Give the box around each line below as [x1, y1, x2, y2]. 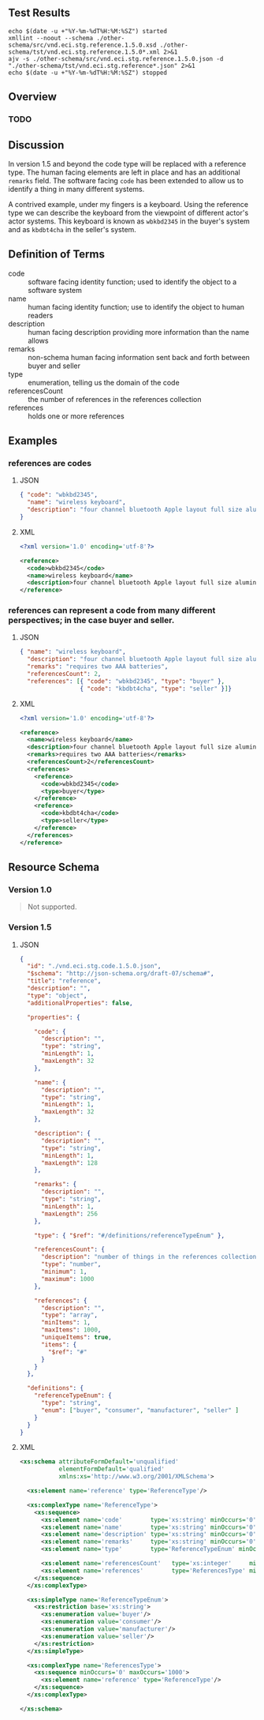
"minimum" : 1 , [40, 1267, 87, 1276]
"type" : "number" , [40, 1260, 102, 1268]
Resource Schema [8, 861, 100, 873]
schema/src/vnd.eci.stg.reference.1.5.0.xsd [8, 41, 157, 49]
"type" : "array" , [40, 1311, 99, 1320]
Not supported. [27, 902, 77, 911]
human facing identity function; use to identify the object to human [28, 302, 245, 311]
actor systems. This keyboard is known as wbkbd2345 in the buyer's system [8, 216, 251, 226]
